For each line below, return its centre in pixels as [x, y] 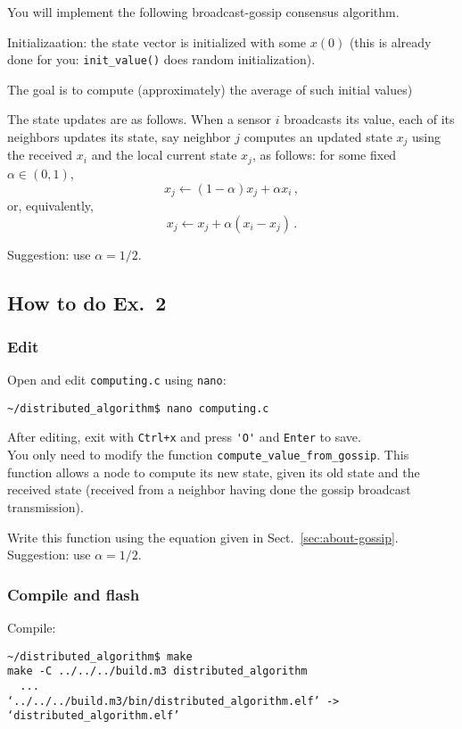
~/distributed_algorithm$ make [100, 656]
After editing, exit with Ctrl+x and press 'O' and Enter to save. [184, 437]
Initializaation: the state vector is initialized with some [157, 41]
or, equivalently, [50, 205]
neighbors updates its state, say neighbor [119, 137]
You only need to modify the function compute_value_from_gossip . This [208, 455]
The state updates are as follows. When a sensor [140, 119]
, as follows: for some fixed [324, 155]
